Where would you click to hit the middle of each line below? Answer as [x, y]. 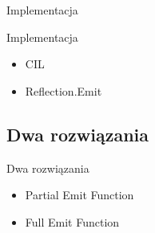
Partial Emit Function [79, 195]
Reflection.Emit [64, 90]
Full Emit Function [72, 221]
